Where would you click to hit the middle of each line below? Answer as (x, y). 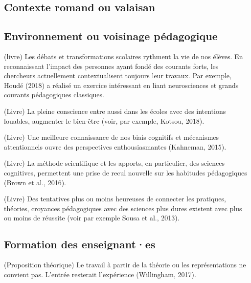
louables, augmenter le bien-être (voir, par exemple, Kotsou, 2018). (104, 120)
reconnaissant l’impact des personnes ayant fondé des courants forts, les (111, 66)
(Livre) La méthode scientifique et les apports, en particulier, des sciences (114, 163)
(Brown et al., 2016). (35, 182)
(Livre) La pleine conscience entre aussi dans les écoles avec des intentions (115, 111)
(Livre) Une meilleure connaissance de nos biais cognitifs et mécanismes (112, 137)
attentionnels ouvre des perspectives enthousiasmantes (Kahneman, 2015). (115, 146)
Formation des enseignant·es (80, 244)
